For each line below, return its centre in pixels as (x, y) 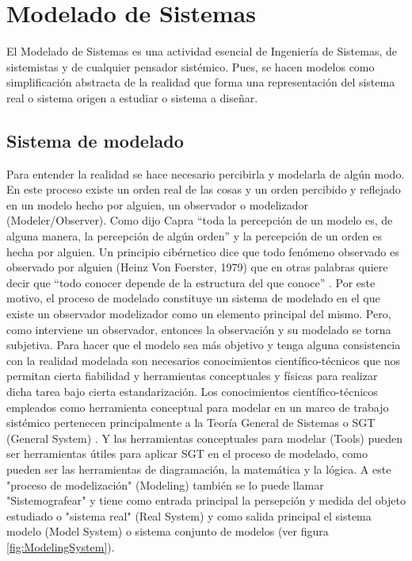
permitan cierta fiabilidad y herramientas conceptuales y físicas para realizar (192, 376)
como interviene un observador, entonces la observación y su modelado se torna (199, 329)
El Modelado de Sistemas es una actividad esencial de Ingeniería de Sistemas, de (202, 51)
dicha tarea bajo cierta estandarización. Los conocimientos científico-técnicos (192, 392)
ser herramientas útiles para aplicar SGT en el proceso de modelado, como (187, 453)
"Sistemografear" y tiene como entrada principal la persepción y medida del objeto (206, 500)
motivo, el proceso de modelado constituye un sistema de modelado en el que (193, 298)
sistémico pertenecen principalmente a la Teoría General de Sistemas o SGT (191, 423)
